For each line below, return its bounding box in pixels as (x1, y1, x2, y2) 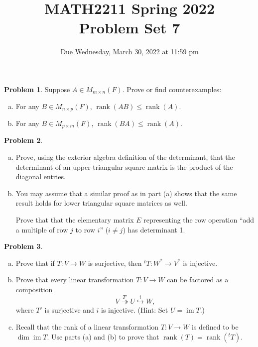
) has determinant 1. (123, 224, 185, 234)
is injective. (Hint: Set (101, 305, 168, 315)
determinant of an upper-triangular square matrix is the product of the (15, 161, 233, 172)
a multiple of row (15, 224, 68, 234)
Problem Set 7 (79, 17, 180, 38)
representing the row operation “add (143, 214, 255, 225)
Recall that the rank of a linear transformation (15, 321, 159, 332)
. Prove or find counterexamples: (122, 84, 222, 94)
